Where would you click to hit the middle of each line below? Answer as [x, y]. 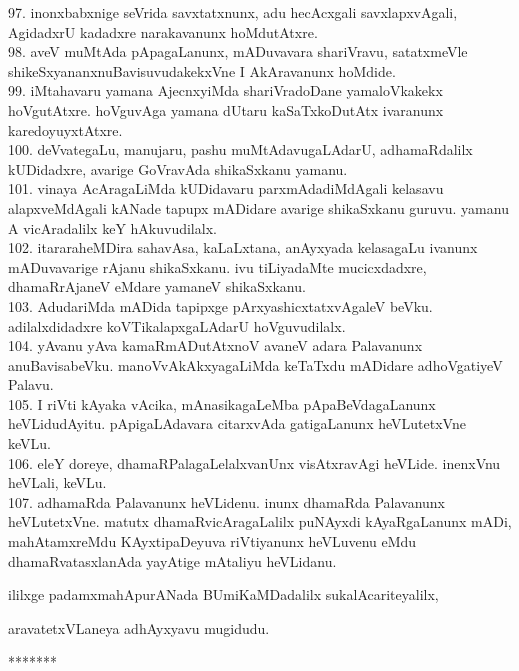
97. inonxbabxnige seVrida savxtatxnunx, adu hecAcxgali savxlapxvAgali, [233, 12]
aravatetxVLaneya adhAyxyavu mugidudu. [139, 627]
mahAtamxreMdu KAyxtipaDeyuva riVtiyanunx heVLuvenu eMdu [212, 541]
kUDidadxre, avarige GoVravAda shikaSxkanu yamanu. [178, 168]
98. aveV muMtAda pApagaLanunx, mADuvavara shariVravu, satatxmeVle [238, 51]
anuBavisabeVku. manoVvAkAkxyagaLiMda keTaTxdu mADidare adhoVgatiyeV [255, 364]
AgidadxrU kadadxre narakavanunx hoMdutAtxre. [163, 31]
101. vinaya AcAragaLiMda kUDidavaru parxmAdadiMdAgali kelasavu [226, 188]
